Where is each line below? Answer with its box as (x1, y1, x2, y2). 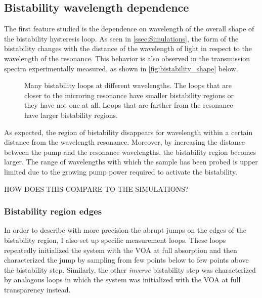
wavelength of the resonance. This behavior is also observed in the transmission (4, 53, 250, 63)
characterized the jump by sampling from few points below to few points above (4, 254, 249, 265)
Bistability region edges (4, 205, 102, 218)
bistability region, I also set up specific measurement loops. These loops (4, 234, 226, 245)
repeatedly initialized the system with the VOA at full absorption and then (4, 244, 237, 255)
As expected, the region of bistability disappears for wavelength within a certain (4, 126, 253, 137)
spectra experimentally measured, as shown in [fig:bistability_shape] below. (4, 63, 238, 73)
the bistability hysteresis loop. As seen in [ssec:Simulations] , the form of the (4, 33, 239, 44)
